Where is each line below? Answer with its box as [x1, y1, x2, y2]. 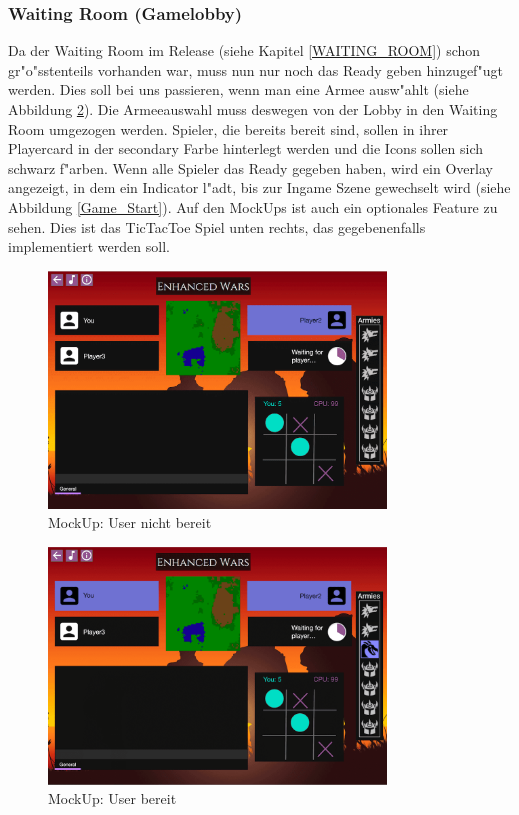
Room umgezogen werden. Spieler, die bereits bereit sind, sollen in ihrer [8, 118, 449, 139]
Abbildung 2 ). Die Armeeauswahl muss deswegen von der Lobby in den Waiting [8, 99, 498, 119]
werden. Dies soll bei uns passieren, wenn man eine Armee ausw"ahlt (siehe [8, 79, 469, 100]
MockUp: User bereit [48, 788, 177, 809]
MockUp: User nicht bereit [48, 512, 212, 533]
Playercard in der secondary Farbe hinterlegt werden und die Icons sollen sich [8, 138, 484, 159]
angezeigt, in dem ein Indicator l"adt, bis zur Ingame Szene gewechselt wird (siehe [8, 177, 511, 198]
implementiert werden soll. [8, 236, 170, 257]
